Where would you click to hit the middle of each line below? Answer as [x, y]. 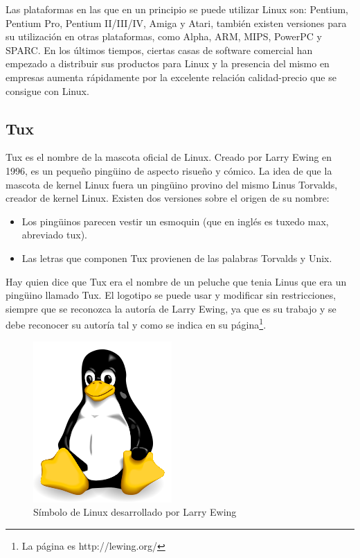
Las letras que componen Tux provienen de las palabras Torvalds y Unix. [177, 258]
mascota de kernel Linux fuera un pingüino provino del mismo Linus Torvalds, [172, 184]
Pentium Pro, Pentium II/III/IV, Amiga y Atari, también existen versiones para [176, 23]
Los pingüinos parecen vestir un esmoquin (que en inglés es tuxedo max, [175, 221]
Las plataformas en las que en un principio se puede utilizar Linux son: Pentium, [177, 9]
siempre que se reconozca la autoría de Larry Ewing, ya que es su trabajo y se [171, 308]
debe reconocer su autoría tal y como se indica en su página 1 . [136, 323]
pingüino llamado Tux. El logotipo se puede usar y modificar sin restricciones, [171, 295]
